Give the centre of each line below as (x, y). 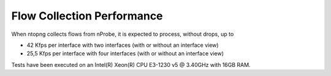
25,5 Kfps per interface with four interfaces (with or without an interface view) (125, 54)
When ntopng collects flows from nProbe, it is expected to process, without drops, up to (123, 34)
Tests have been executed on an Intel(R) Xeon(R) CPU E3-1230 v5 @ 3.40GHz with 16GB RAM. (131, 64)
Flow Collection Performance (87, 16)
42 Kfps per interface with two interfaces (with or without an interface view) (123, 45)
